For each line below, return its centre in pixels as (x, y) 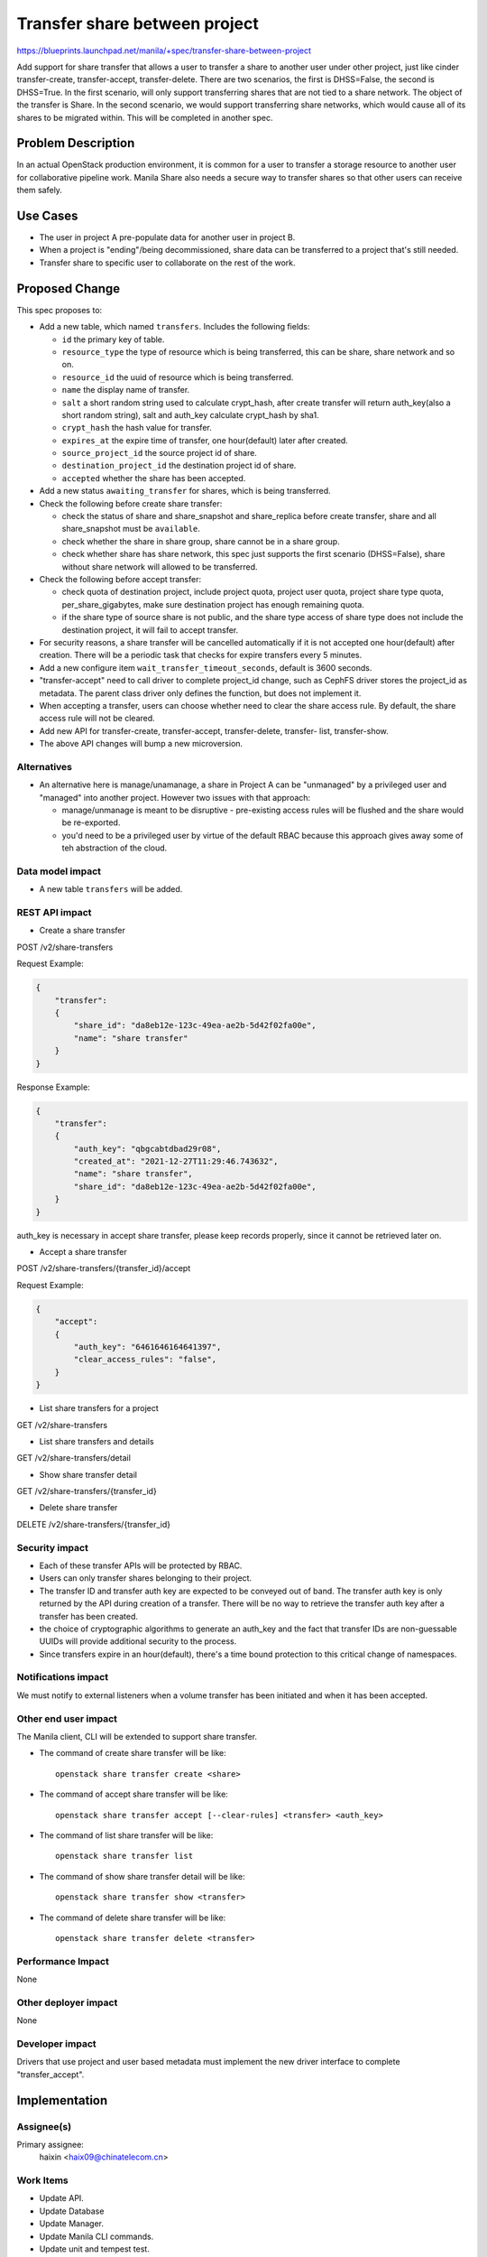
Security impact (53, 1547)
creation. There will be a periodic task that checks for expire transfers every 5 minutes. (201, 655)
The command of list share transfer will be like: (126, 1835)
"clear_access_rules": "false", (145, 1360)
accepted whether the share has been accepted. (154, 478)
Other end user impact (67, 1718)
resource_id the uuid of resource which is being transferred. (178, 377)
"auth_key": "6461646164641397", (147, 1347)
